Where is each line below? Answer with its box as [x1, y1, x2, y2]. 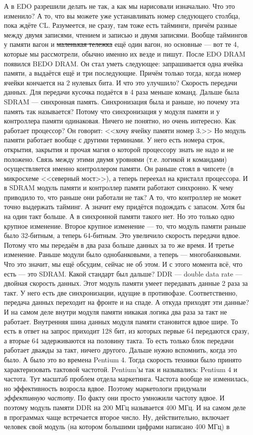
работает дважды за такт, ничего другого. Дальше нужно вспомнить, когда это [4, 345, 237, 355]
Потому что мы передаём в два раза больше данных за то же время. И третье [4, 239, 234, 250]
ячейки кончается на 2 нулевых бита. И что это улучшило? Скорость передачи [4, 77, 237, 87]
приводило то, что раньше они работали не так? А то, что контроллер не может [4, 192, 241, 202]
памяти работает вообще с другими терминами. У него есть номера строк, [4, 135, 225, 145]
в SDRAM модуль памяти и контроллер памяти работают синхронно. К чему [4, 182, 234, 193]
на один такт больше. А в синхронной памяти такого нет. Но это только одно [4, 211, 234, 221]
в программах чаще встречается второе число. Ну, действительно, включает [4, 412, 230, 422]
